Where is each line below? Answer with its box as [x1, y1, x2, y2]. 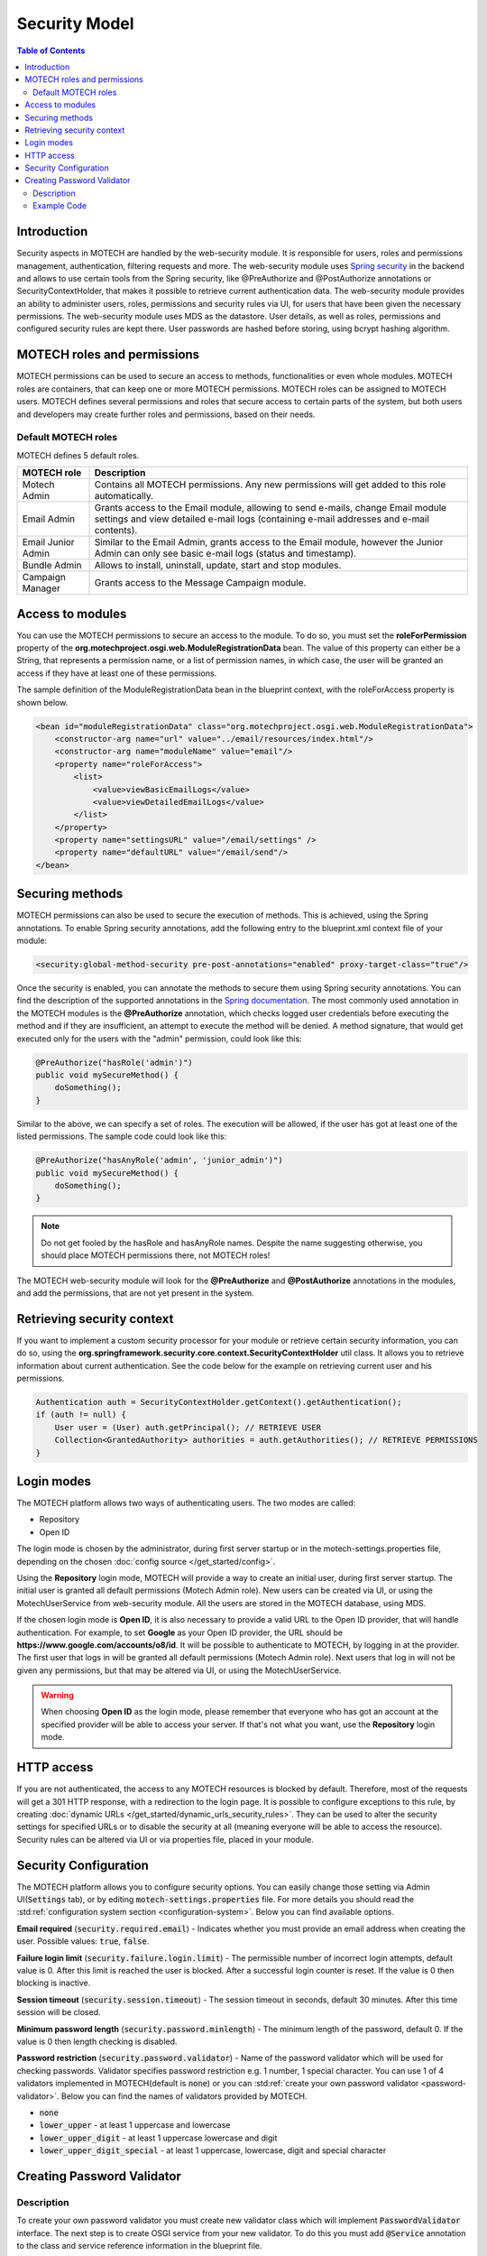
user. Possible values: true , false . [16, 1936, 150, 1946]
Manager [22, 582, 60, 595]
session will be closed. [16, 2007, 101, 2018]
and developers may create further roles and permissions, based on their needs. [16, 409, 316, 420]
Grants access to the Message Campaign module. [94, 577, 307, 589]
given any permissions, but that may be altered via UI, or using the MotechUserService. [16, 1665, 342, 1676]
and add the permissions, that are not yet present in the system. [16, 1287, 254, 1299]
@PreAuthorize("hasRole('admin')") [35, 1057, 193, 1068]
